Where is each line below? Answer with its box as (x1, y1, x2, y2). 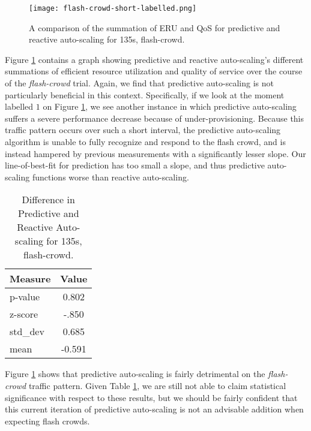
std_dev (10, 324, 44, 339)
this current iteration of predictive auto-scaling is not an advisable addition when (5, 403, 304, 415)
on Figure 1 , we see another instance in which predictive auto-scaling (43, 100, 297, 113)
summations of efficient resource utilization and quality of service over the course (5, 65, 303, 77)
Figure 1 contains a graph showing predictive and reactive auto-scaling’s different (5, 53, 304, 65)
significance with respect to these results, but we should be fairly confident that (5, 391, 298, 403)
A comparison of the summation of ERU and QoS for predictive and (29, 21, 280, 34)
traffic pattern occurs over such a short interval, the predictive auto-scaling (5, 123, 281, 136)
